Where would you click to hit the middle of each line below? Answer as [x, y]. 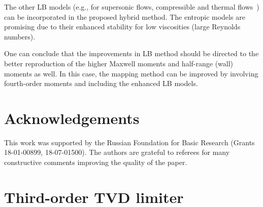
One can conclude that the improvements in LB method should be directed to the [131, 53]
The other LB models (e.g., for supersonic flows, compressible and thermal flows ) [132, 7]
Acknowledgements [72, 118]
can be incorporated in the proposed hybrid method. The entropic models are [125, 16]
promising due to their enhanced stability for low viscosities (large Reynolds [122, 27]
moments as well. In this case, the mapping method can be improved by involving [131, 73]
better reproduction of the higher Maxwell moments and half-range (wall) [119, 63]
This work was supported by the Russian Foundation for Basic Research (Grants [129, 142]
